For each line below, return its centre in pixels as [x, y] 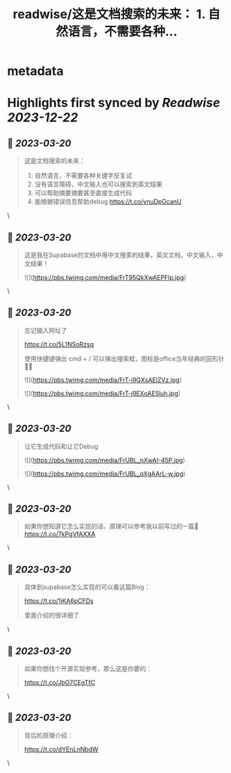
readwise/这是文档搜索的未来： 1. [109, 14]
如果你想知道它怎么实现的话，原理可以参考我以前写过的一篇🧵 [111, 526]
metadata [35, 71]
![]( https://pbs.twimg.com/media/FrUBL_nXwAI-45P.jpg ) [104, 460]
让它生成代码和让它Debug [61, 446]
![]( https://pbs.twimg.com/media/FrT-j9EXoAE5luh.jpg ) [102, 393]
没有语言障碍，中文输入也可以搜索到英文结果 [99, 184]
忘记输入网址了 [45, 330]
